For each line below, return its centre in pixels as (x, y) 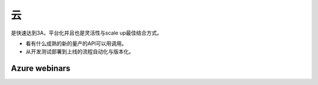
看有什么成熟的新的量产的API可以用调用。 (76, 43)
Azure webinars (41, 68)
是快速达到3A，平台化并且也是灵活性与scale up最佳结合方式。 (87, 33)
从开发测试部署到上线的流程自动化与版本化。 (80, 52)
